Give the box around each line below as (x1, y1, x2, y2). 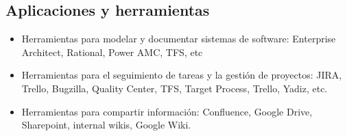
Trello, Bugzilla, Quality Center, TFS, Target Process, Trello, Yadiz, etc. (21, 81, 328, 95)
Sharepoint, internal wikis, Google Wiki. (21, 118, 191, 132)
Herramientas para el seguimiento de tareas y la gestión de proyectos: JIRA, (21, 68, 342, 82)
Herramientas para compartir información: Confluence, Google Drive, (21, 104, 313, 118)
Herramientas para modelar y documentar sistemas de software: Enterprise (21, 31, 336, 46)
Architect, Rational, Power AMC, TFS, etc (21, 44, 203, 59)
